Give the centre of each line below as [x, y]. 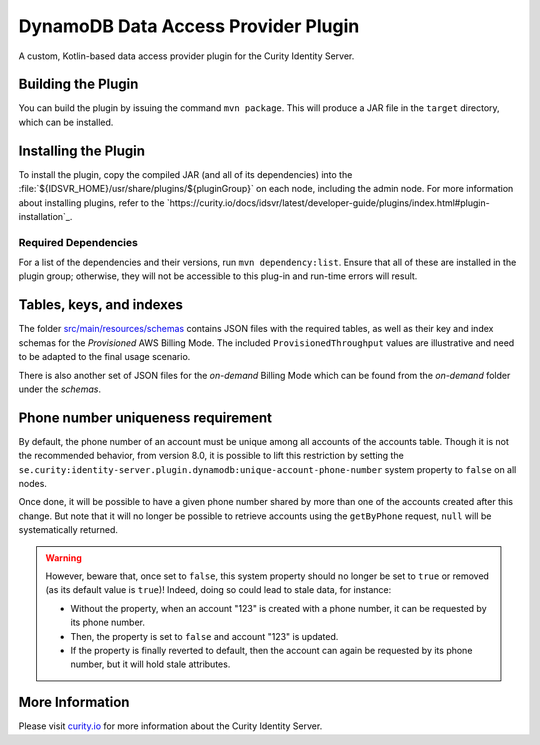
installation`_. [45, 216]
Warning [63, 557]
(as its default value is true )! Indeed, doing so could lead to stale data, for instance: [218, 590]
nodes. [32, 483]
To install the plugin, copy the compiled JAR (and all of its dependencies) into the [185, 174]
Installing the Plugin [81, 150]
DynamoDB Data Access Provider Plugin [189, 26]
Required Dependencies [78, 242]
